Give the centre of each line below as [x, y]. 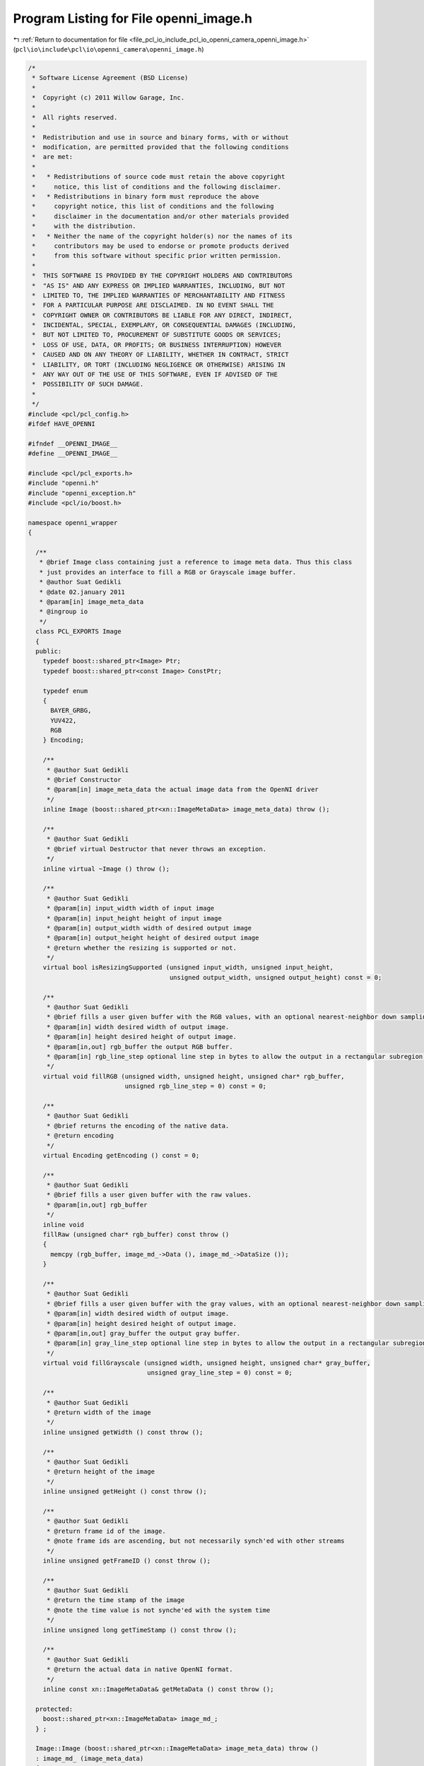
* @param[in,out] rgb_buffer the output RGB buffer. [140, 1047]
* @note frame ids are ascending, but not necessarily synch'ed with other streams [196, 1541]
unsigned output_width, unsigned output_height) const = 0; [276, 977]
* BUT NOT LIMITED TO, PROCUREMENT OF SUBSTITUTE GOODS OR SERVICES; [157, 335]
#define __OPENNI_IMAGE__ [73, 454]
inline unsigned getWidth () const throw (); [123, 1432]
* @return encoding [80, 1136]
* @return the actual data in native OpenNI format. [140, 1670]
